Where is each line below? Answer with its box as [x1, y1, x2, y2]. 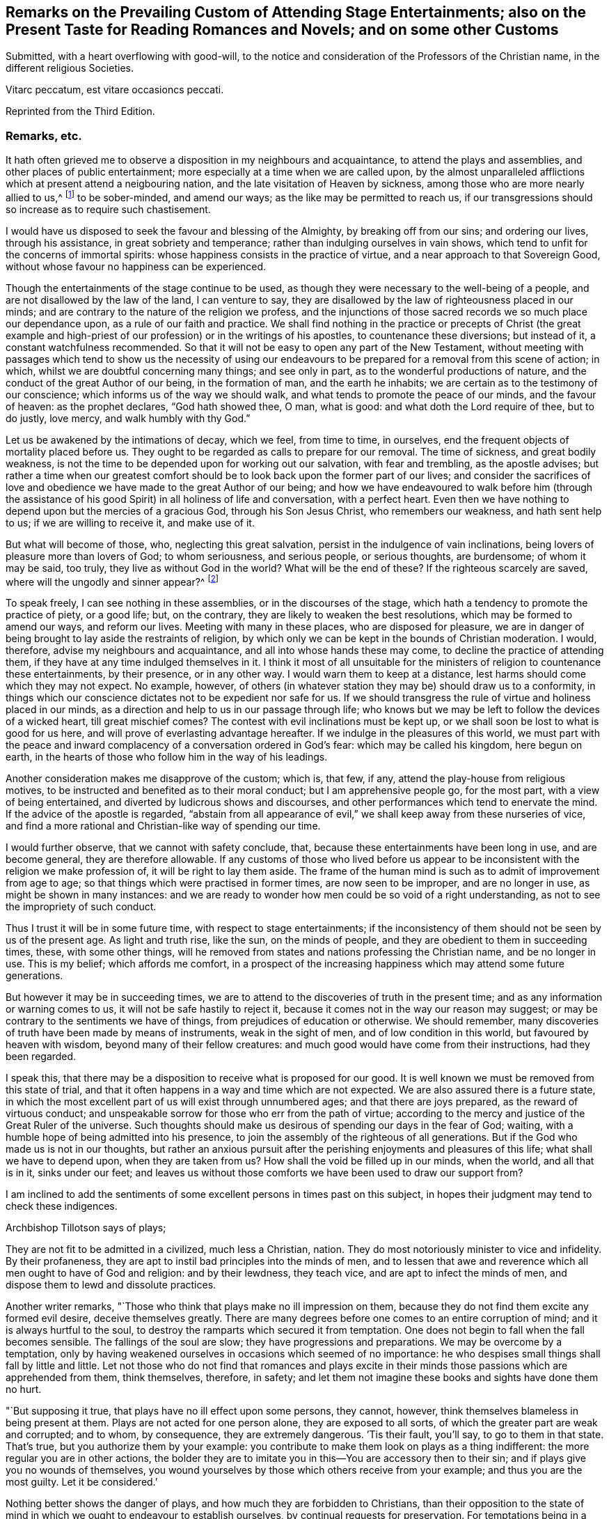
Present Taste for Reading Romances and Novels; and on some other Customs [6, 21, 559, 38]
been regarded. [6, 1050, 77, 1063]
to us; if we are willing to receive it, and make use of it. [6, 516, 255, 529]
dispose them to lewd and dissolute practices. [6, 1279, 216, 1291]
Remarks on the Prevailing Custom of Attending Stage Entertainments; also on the [6, 3, 587, 21]
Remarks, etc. [6, 128, 82, 143]
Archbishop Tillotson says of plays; [6, 1222, 166, 1234]
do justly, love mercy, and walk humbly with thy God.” [6, 412, 251, 424]
